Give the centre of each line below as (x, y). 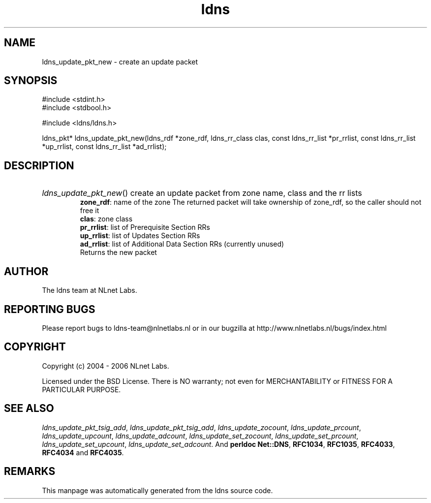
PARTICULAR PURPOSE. (81, 389)
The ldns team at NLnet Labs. (90, 290)
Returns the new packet (118, 252)
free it (90, 211)
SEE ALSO (29, 409)
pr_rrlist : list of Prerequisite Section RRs (145, 227)
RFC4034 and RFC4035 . (83, 452)
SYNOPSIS (31, 81)
